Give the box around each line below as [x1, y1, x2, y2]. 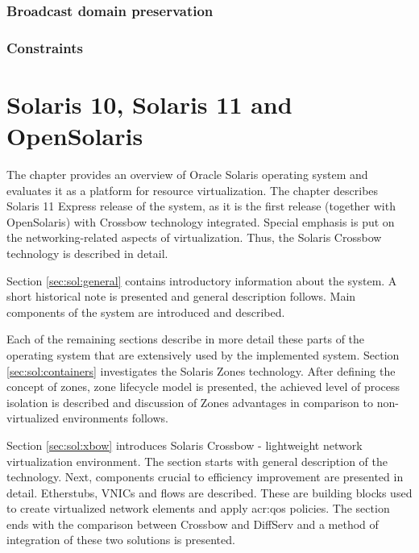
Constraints [6, 37, 83, 57]
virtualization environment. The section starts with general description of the [6, 452, 388, 469]
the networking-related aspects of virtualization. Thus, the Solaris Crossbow [6, 229, 382, 246]
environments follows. [62, 410, 168, 426]
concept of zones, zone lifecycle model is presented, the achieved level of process [6, 378, 400, 395]
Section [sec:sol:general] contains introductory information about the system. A [6, 272, 397, 289]
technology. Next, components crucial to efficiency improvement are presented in [6, 468, 404, 485]
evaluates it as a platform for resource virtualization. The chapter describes [6, 181, 379, 198]
